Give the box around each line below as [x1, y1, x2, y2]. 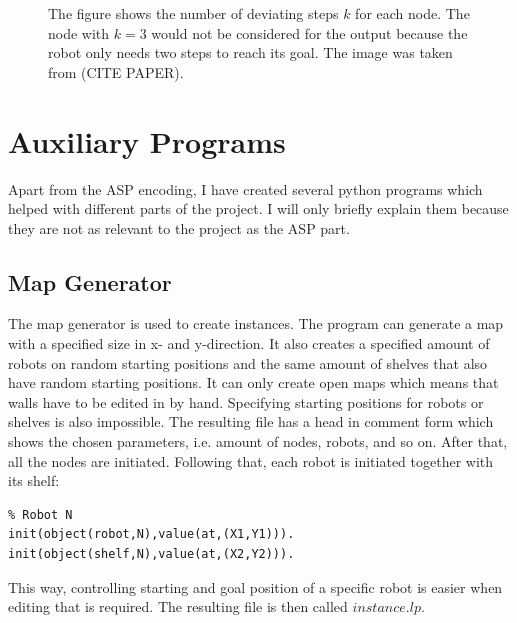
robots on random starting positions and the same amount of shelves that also [8, 352, 488, 373]
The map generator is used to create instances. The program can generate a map [8, 313, 504, 334]
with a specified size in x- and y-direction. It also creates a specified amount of [8, 333, 490, 354]
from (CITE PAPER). [48, 61, 184, 82]
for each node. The [355, 3, 470, 23]
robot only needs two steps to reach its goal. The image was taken [48, 42, 453, 63]
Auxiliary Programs [8, 120, 286, 161]
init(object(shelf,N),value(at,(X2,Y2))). [8, 547, 295, 562]
